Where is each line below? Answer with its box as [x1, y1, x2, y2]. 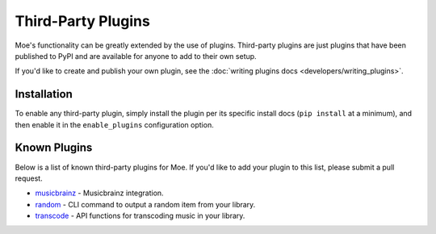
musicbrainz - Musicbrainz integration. [35, 188, 165, 198]
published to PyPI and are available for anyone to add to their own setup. [15, 51, 258, 61]
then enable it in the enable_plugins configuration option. [15, 119, 214, 129]
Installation [15, 87, 73, 101]
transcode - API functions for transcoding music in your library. [35, 211, 245, 221]
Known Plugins [15, 141, 93, 155]
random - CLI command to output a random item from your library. [35, 199, 256, 209]
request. [15, 173, 44, 183]
